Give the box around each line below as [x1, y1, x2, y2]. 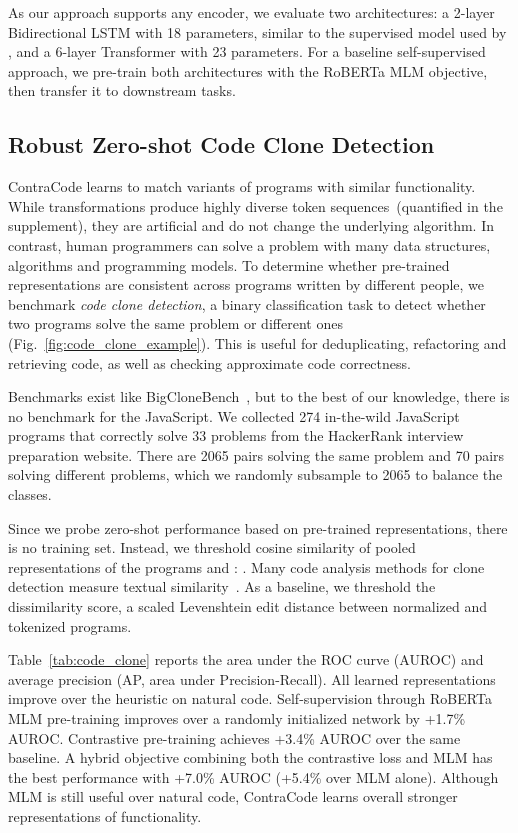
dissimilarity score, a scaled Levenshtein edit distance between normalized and [8, 596, 488, 617]
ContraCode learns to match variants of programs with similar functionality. [8, 176, 476, 197]
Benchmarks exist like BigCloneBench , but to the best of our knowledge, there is [8, 386, 510, 407]
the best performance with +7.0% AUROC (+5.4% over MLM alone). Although [8, 766, 499, 787]
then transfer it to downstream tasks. [8, 80, 236, 101]
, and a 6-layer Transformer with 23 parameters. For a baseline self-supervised [8, 41, 486, 62]
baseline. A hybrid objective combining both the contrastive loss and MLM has [8, 747, 493, 768]
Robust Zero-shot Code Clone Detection [8, 129, 435, 160]
